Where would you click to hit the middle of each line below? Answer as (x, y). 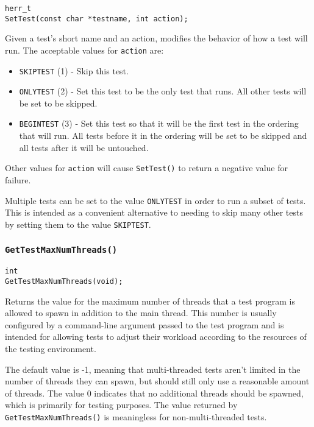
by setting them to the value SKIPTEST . (78, 224)
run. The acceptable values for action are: (84, 50)
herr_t (18, 9)
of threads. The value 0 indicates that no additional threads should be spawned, (154, 393)
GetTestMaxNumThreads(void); (64, 281)
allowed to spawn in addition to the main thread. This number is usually (141, 313)
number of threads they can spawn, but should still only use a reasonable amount (157, 381)
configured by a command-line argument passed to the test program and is (145, 324)
